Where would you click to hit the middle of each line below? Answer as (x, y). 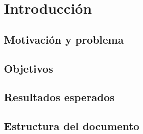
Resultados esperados (59, 97)
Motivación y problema (64, 39)
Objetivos (29, 68)
